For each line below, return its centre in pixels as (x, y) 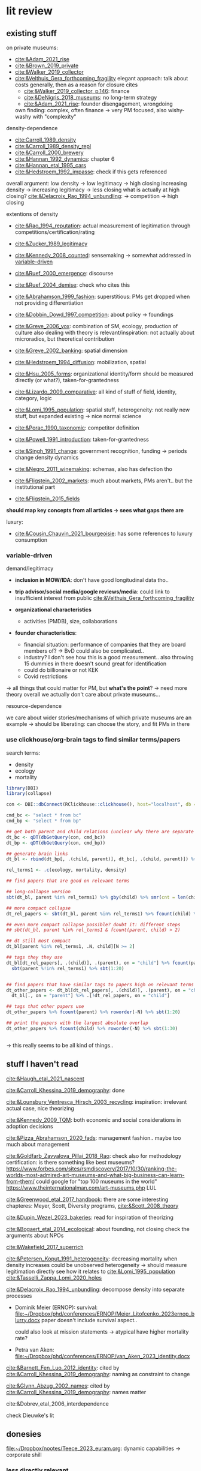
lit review (29, 11)
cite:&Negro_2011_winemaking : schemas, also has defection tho (93, 469)
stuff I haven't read (42, 1064)
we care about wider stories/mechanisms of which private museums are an (99, 718)
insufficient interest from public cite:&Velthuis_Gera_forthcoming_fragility (104, 598)
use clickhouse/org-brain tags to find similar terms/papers (93, 740)
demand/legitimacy (30, 569)
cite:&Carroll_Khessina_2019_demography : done (66, 1090)
